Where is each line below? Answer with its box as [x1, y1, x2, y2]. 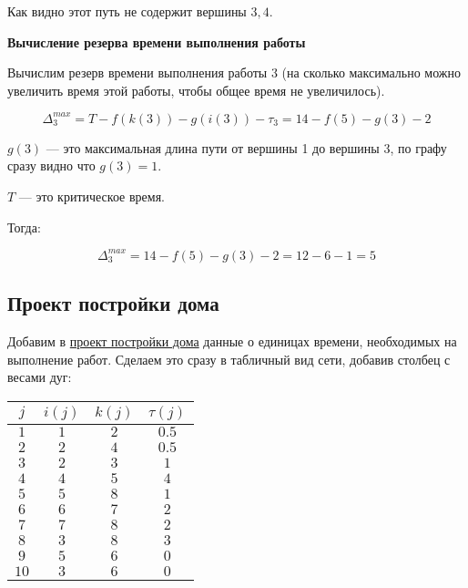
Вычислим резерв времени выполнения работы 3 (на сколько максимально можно [7, 63, 462, 82]
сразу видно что [7, 156, 96, 175]
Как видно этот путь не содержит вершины [7, 2, 247, 20]
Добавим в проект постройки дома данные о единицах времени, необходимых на [7, 331, 457, 350]
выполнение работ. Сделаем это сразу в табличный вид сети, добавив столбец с [7, 349, 451, 368]
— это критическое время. [18, 187, 165, 206]
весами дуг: [7, 367, 72, 387]
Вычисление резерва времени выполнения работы [7, 32, 306, 51]
